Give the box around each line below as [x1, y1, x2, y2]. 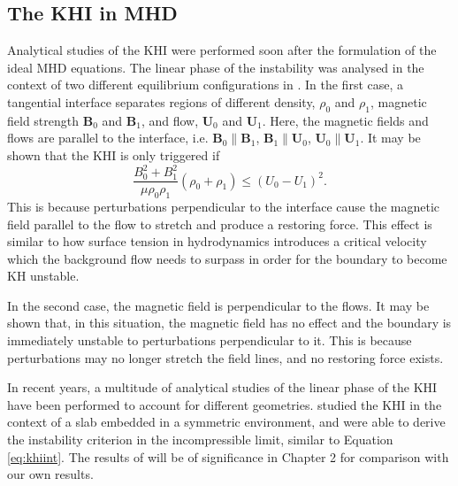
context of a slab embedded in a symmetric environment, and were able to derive [7, 413, 446, 431]
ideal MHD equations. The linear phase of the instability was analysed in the [7, 58, 424, 76]
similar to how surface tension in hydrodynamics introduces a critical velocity [7, 232, 427, 251]
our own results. [7, 465, 94, 483]
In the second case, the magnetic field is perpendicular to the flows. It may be [7, 296, 430, 314]
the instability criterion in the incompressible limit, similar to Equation [7, 430, 393, 449]
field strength [7, 111, 80, 129]
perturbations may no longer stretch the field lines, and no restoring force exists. [7, 348, 444, 366]
